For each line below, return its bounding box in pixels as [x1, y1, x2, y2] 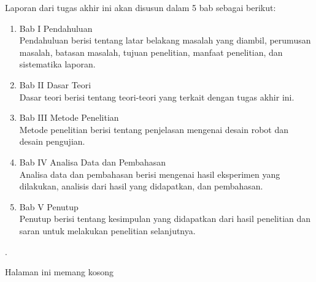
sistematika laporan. [19, 58, 96, 70]
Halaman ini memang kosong [5, 265, 114, 278]
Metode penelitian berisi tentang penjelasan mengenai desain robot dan [19, 123, 289, 135]
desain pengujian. [19, 135, 85, 148]
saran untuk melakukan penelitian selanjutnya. [19, 224, 196, 237]
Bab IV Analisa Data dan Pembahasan [19, 155, 166, 168]
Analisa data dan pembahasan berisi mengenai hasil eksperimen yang [19, 167, 280, 180]
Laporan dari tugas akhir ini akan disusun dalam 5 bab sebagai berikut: [5, 1, 276, 13]
